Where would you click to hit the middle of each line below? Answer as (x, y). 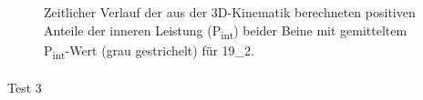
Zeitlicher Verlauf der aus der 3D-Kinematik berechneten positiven (230, 12)
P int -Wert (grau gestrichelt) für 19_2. (150, 51)
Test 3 (25, 88)
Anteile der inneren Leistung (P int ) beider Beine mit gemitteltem (226, 31)
